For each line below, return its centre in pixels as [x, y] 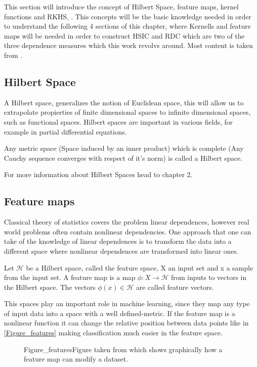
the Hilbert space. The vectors [50, 287]
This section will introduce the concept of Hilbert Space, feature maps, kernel [121, 6]
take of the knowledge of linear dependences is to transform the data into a [118, 241]
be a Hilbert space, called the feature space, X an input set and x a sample [139, 267]
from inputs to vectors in [209, 277]
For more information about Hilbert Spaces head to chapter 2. [98, 174]
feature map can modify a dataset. [76, 359]
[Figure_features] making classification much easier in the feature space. [113, 333]
